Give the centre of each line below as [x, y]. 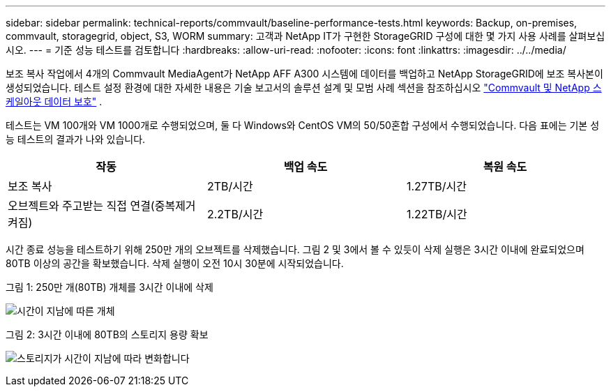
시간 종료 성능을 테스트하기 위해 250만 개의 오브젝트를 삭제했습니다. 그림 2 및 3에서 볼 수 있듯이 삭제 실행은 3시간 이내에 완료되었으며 [295, 249]
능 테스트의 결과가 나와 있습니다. [76, 139]
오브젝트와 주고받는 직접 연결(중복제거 [102, 206]
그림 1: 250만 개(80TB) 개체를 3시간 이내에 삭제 [110, 287]
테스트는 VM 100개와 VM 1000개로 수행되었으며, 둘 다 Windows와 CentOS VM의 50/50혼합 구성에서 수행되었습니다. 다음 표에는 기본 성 [303, 125]
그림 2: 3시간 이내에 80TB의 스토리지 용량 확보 [107, 334]
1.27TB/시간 [436, 186]
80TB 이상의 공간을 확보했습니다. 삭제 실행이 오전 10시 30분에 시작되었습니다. [175, 263]
